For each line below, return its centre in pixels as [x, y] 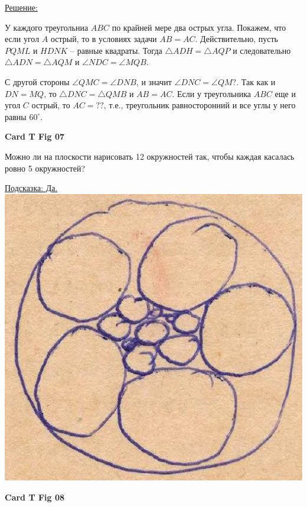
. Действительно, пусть [236, 39]
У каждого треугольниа [47, 27]
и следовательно [262, 50]
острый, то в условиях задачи [104, 39]
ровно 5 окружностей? [45, 168]
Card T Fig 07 [35, 136]
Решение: [21, 7]
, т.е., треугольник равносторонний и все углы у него [200, 105]
